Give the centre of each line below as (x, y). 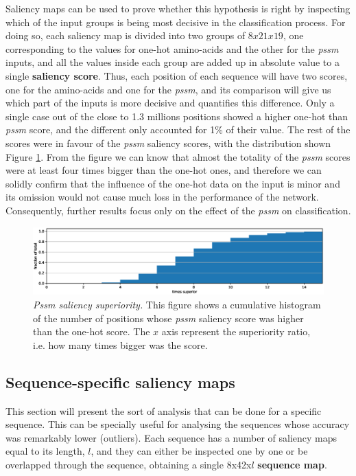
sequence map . (292, 464)
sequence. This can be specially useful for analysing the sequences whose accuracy (178, 424)
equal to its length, (45, 451)
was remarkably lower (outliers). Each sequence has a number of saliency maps (171, 437)
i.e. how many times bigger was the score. (120, 344)
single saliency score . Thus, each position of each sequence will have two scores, (177, 75)
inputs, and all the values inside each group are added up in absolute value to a (173, 62)
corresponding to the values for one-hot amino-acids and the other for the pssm (172, 48)
